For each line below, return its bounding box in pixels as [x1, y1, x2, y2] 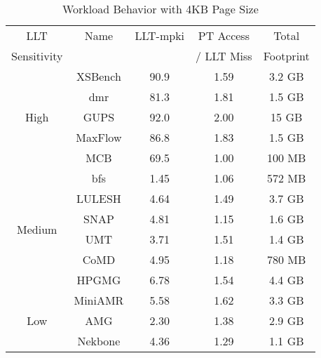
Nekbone [77, 333, 121, 349]
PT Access [198, 27, 250, 44]
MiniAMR [74, 292, 124, 308]
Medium [17, 220, 57, 237]
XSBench [76, 68, 121, 84]
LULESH [76, 190, 121, 206]
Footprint [263, 48, 310, 64]
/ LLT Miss [196, 48, 252, 64]
